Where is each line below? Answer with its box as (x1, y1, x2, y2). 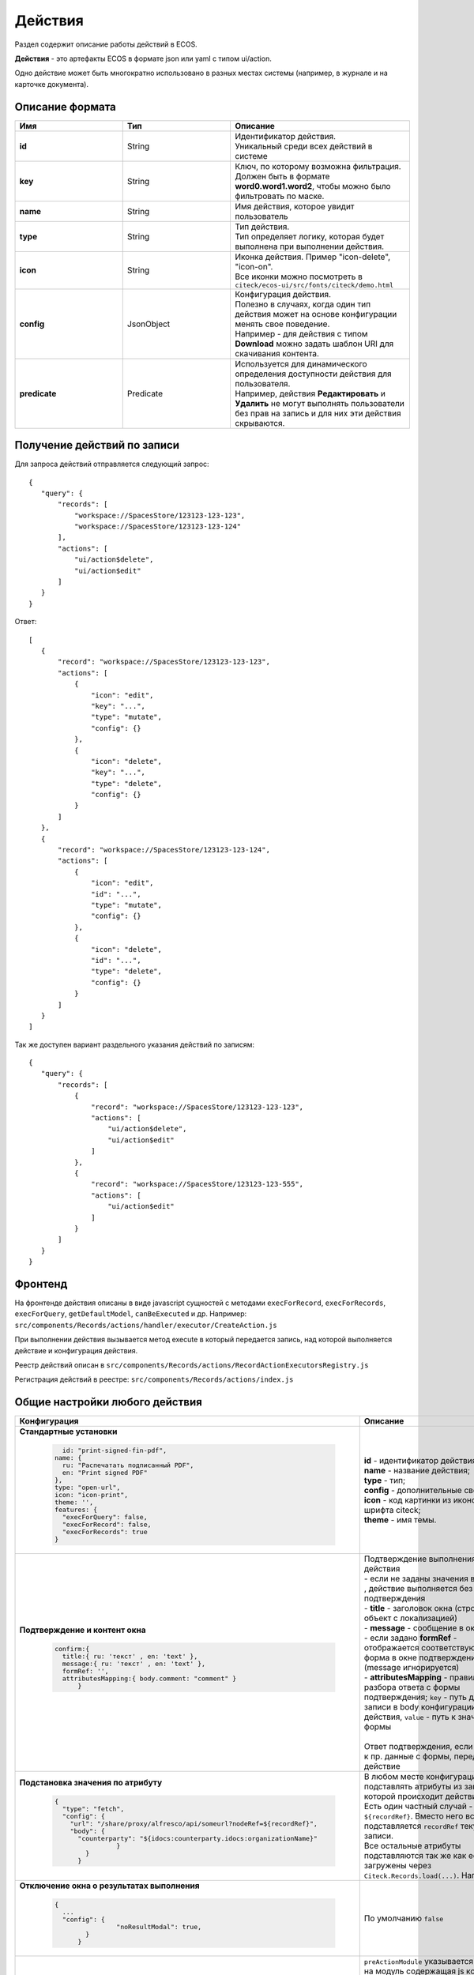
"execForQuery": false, (62, 1513, 148, 1522)
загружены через (363, 1860, 432, 1872)
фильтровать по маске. (234, 190, 325, 201)
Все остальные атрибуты (363, 1841, 461, 1852)
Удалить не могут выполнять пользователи (234, 397, 404, 408)
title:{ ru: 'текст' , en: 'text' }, (62, 1652, 198, 1661)
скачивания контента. (234, 348, 320, 359)
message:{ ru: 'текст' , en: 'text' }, (62, 1660, 205, 1668)
